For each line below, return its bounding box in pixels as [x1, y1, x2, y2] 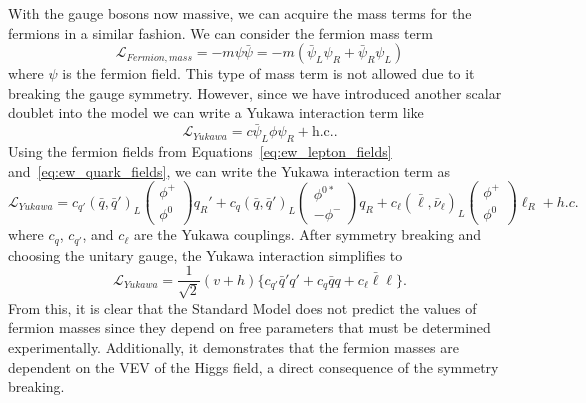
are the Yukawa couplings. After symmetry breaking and [133, 224, 482, 245]
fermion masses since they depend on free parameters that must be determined [8, 317, 491, 338]
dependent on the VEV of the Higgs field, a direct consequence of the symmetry [8, 356, 499, 377]
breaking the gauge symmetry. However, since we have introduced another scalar [8, 82, 502, 103]
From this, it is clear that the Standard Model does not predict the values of [8, 297, 477, 318]
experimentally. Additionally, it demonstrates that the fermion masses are [8, 336, 459, 357]
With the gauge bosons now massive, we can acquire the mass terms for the [8, 3, 472, 23]
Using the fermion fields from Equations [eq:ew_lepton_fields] [8, 140, 392, 161]
